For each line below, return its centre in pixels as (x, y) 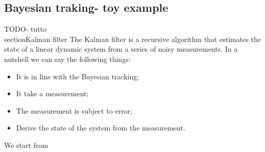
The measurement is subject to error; (74, 110)
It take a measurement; (52, 93)
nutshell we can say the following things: (67, 59)
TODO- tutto (26, 29)
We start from (26, 145)
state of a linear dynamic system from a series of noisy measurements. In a (121, 49)
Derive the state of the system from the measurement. (101, 128)
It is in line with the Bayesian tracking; (78, 76)
